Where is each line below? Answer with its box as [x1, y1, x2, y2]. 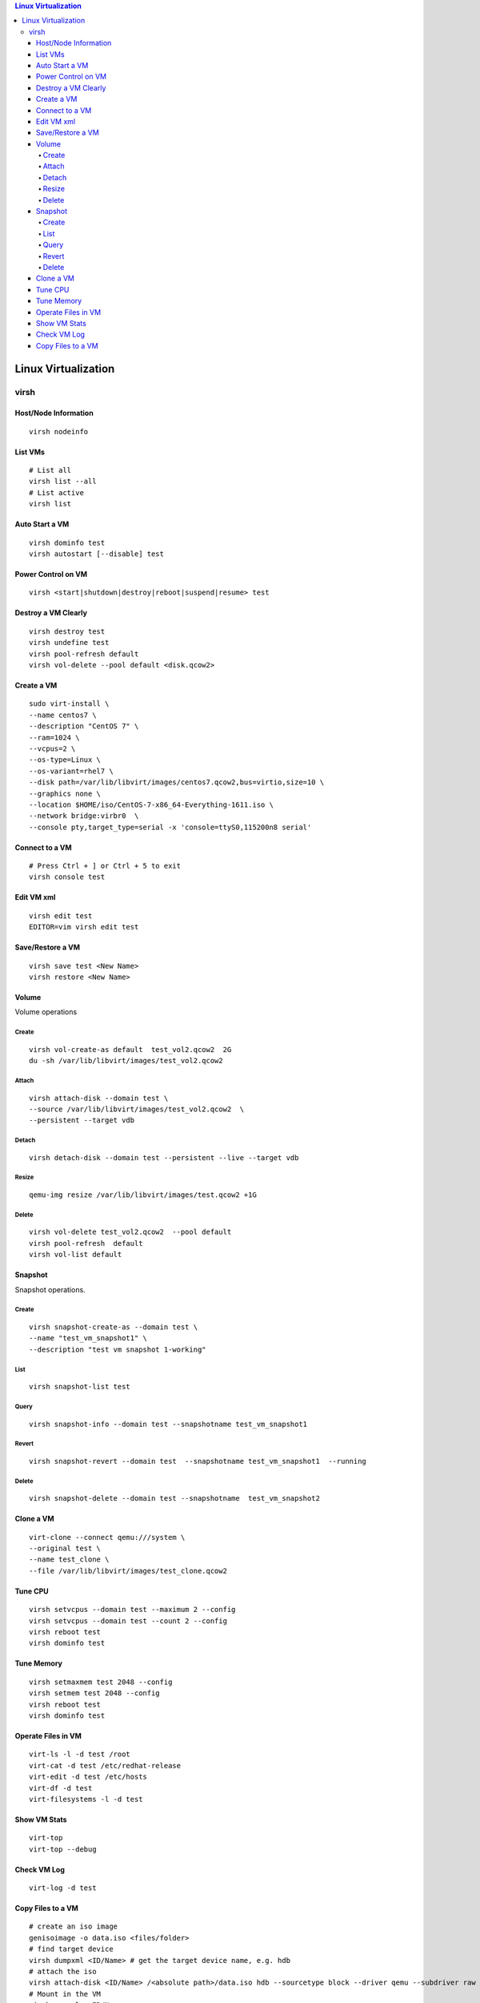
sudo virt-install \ [29, 699, 110, 708]
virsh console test [29, 873, 106, 881]
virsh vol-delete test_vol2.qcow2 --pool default [29, 1227, 232, 1237]
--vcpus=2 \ [29, 744, 76, 753]
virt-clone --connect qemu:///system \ [29, 1533, 186, 1542]
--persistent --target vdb [29, 1116, 135, 1125]
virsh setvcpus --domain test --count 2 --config [29, 1616, 228, 1626]
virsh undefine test [29, 638, 110, 647]
